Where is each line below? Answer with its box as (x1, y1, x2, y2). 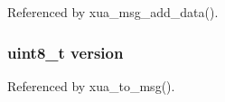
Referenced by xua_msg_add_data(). (7, 3, 219, 21)
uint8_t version (7, 41, 124, 63)
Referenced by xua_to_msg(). (7, 76, 175, 95)
